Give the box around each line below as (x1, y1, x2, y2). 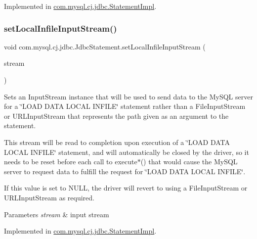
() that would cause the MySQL (140, 156, 238, 167)
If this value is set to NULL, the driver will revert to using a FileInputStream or (4, 183, 248, 193)
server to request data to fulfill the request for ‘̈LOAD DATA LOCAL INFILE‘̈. (4, 166, 246, 176)
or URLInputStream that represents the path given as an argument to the (4, 110, 229, 121)
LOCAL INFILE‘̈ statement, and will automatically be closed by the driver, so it (4, 146, 249, 157)
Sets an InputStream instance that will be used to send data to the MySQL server (4, 91, 253, 101)
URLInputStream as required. (4, 192, 94, 202)
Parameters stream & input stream (4, 209, 109, 219)
